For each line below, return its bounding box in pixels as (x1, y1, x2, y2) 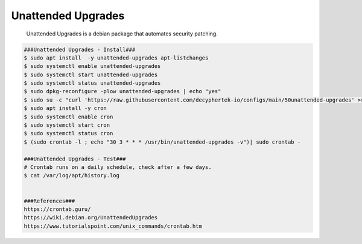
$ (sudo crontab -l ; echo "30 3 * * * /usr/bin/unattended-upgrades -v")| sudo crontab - (24, 138, 301, 145)
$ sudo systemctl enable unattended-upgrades (24, 63, 161, 70)
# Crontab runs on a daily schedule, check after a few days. (24, 164, 212, 171)
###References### (24, 197, 75, 204)
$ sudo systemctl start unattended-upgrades (24, 71, 158, 78)
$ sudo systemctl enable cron (24, 113, 113, 120)
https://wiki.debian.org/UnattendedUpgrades (24, 214, 158, 221)
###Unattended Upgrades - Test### (24, 155, 126, 162)
